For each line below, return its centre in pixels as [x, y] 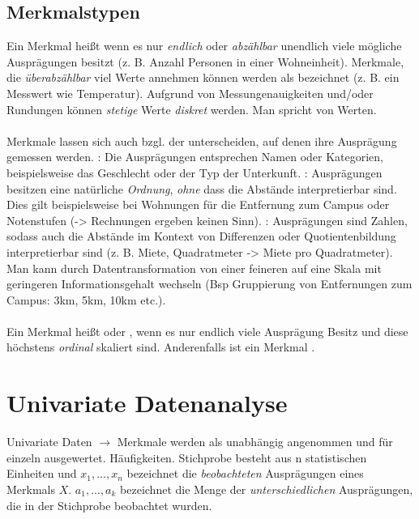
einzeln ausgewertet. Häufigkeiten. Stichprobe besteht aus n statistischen [187, 457]
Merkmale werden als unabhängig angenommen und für [255, 442]
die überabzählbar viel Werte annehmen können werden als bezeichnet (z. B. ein [203, 77]
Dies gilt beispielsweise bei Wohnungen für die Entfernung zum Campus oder [198, 204]
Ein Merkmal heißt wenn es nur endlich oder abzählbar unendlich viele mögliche [204, 46]
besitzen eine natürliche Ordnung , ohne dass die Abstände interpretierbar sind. [202, 188]
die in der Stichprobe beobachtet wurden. [109, 505]
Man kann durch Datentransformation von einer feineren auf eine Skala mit [194, 268]
